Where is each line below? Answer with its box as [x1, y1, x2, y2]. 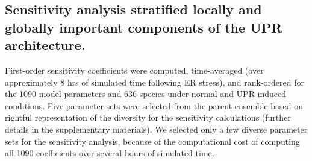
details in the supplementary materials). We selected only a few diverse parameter [5, 122, 308, 135]
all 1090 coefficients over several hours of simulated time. [5, 147, 214, 159]
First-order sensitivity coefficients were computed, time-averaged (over [5, 63, 264, 76]
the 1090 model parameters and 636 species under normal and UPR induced [5, 87, 287, 100]
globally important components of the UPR [5, 17, 282, 36]
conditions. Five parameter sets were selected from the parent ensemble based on [5, 99, 304, 112]
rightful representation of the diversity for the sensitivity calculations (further [5, 111, 291, 124]
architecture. [5, 36, 86, 54]
